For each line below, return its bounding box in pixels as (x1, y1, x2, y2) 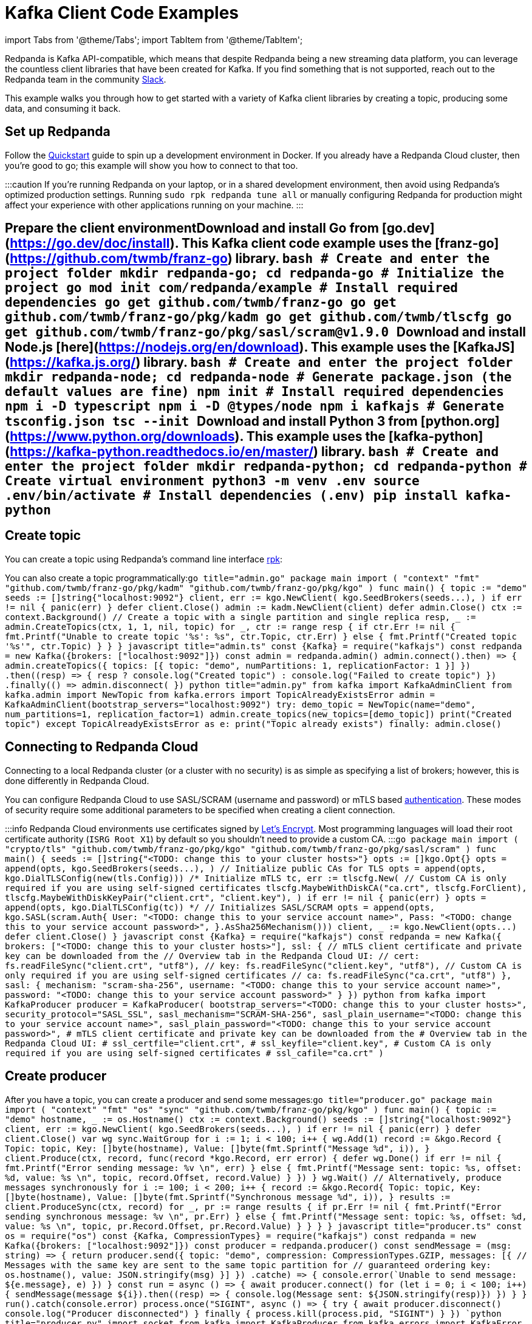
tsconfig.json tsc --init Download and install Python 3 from (5, 414, 418, 429)
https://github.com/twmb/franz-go (10, 251, 228, 267)
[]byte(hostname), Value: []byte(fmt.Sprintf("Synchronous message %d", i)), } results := (5, 1192, 451, 1202)
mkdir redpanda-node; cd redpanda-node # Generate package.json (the (5, 370, 512, 385)
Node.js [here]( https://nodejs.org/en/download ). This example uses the (5, 340, 450, 355)
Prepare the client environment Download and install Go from (5, 220, 379, 236)
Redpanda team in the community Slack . (5, 73, 166, 84)
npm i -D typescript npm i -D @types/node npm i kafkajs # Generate (5, 399, 504, 414)
